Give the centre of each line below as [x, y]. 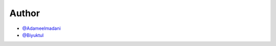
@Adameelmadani [41, 28]
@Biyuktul [33, 35]
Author [25, 13]
